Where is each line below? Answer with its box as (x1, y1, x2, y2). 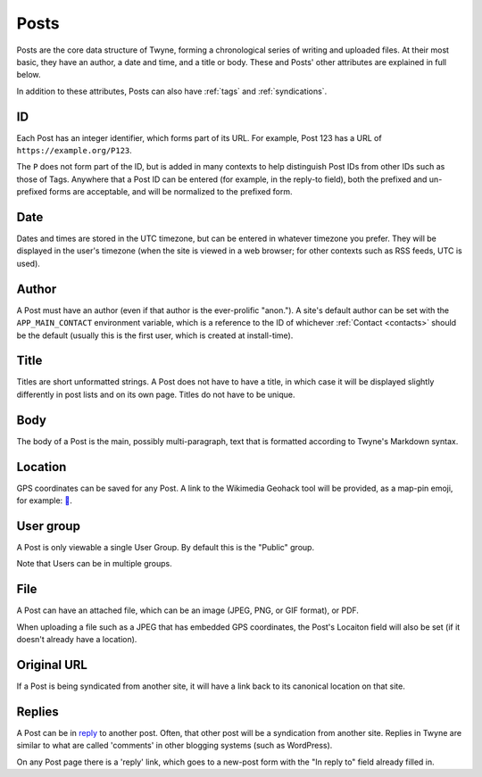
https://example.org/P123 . (16, 145, 133, 156)
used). (16, 258, 40, 269)
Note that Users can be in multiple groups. (16, 558, 173, 569)
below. (16, 70, 41, 80)
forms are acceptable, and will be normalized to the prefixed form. (49, 186, 293, 197)
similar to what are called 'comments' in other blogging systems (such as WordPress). (16, 740, 333, 751)
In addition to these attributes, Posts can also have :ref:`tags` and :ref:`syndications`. (16, 86, 328, 96)
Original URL (16, 657, 88, 673)
